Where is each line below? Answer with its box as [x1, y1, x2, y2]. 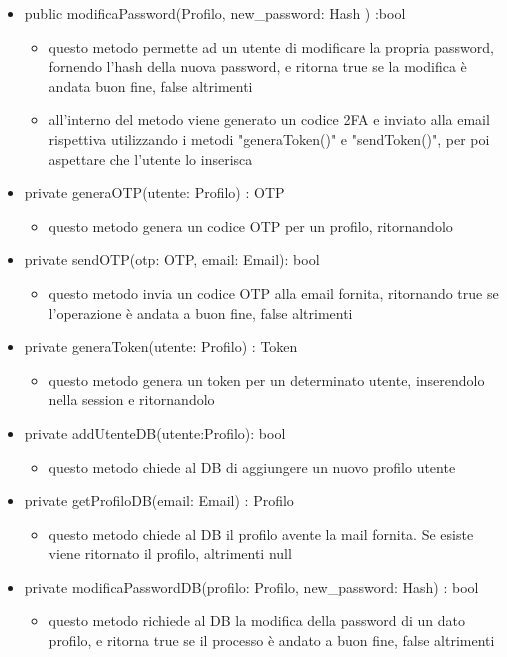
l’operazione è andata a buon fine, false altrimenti [48, 302, 353, 323]
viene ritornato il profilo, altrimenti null [48, 543, 292, 564]
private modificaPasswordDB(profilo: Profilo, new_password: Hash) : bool [24, 576, 479, 597]
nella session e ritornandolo [48, 389, 215, 410]
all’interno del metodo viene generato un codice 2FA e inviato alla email [48, 109, 490, 130]
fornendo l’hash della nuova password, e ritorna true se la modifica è [48, 56, 467, 77]
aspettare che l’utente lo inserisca [48, 148, 253, 169]
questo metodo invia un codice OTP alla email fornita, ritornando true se [48, 282, 499, 303]
